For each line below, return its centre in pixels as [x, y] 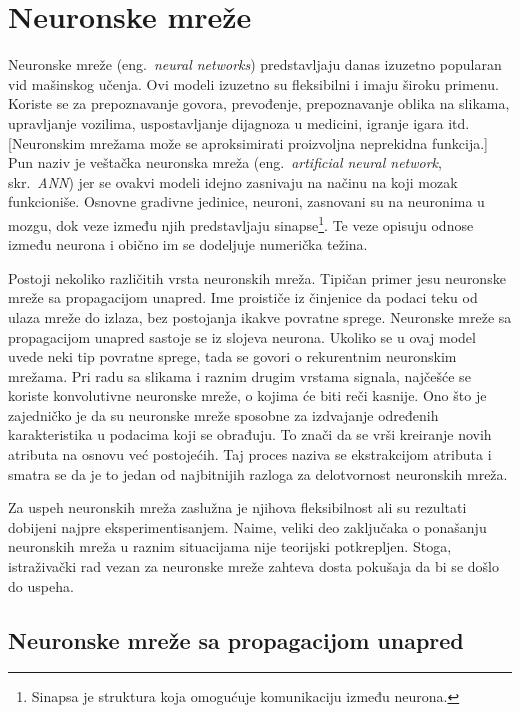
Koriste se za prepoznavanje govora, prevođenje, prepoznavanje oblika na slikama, [259, 103]
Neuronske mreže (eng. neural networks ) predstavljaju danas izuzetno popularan [255, 64]
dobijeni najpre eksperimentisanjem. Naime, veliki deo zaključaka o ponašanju [247, 526]
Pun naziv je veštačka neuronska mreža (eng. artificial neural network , [225, 162]
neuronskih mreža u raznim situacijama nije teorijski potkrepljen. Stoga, [230, 546]
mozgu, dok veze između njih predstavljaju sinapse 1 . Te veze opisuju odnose [241, 223]
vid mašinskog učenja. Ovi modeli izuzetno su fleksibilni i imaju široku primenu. [253, 83]
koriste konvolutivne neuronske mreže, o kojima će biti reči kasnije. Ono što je [247, 395]
